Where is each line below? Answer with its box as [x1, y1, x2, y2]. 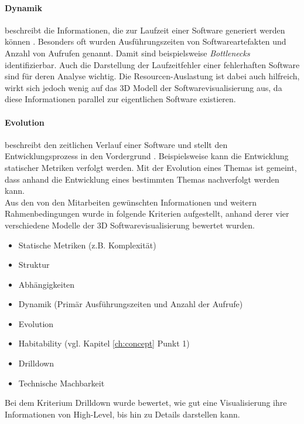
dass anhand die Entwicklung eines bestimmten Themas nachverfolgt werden [5, 173, 279, 185]
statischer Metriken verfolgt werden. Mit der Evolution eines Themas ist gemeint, [5, 161, 297, 173]
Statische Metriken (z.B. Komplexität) [18, 238, 156, 251]
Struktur [18, 258, 50, 271]
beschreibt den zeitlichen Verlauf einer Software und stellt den [5, 138, 228, 150]
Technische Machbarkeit [18, 376, 105, 389]
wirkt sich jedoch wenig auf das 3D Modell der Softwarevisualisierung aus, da [5, 81, 282, 93]
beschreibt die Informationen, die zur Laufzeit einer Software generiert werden [5, 23, 285, 36]
